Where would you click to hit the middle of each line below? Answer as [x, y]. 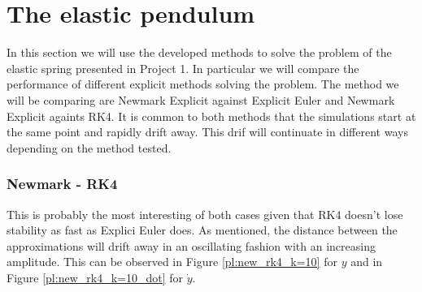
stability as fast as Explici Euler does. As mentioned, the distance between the [202, 230]
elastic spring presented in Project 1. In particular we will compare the [183, 68]
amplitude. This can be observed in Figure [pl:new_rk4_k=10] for [172, 262]
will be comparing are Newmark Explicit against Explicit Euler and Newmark [201, 99]
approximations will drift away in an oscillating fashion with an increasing [191, 245]
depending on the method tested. [89, 147]
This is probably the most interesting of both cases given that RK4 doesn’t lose [205, 214]
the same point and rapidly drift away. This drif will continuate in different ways [207, 132]
